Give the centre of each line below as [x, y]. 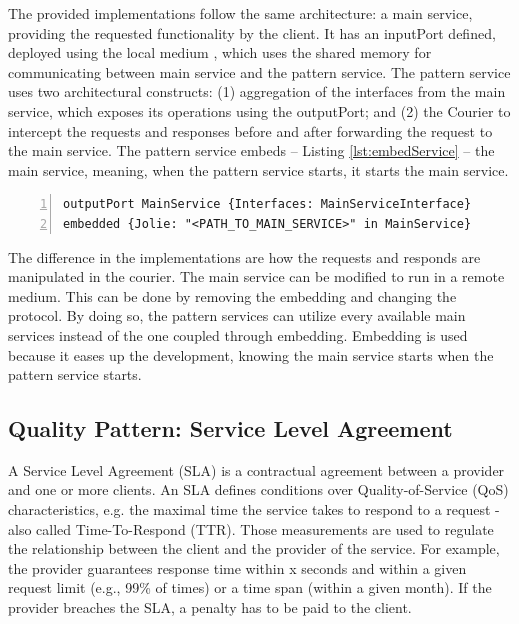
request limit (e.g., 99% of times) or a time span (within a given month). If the [250, 587]
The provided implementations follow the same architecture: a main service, [240, 13]
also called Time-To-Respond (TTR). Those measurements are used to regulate [251, 528]
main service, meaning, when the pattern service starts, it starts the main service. [258, 169]
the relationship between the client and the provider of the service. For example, [254, 548]
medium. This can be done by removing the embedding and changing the [232, 295]
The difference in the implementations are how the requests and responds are [244, 256]
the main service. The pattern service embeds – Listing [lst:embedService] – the [251, 150]
